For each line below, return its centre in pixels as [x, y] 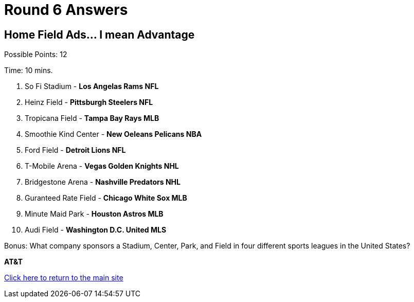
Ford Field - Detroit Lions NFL [75, 150]
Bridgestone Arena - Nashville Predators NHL [103, 182]
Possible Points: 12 [36, 55]
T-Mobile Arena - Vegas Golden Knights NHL [102, 166]
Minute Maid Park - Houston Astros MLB [94, 214]
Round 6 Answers [66, 10]
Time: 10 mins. [29, 70]
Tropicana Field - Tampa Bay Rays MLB [92, 118]
